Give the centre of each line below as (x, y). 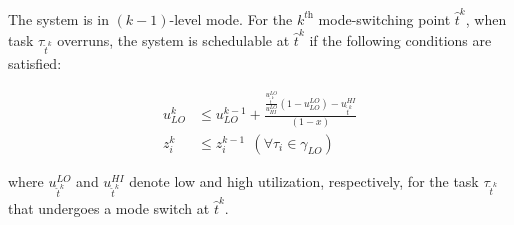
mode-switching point (384, 18)
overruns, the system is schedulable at (173, 40)
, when (486, 18)
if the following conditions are (400, 40)
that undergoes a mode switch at (109, 207)
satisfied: (35, 63)
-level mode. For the (231, 18)
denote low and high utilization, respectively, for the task (304, 180)
